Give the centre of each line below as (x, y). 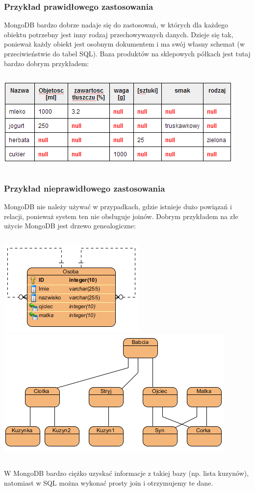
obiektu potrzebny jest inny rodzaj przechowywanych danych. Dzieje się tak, (119, 34)
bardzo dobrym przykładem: (47, 63)
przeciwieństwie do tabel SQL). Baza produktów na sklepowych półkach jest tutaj (127, 53)
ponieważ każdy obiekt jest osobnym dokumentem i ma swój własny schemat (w (125, 44)
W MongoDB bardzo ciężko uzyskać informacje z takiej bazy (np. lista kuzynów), (127, 473)
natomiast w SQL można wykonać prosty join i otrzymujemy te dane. (109, 482)
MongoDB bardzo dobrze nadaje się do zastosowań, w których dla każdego (116, 25)
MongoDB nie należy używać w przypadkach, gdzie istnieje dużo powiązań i (118, 206)
